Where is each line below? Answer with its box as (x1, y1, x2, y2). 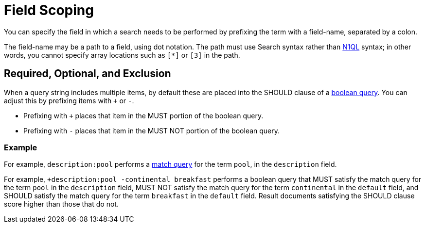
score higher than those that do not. (4, 200, 119, 209)
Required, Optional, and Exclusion (4, 67, 171, 80)
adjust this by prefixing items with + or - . (4, 96, 134, 105)
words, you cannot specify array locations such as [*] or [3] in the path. (4, 50, 240, 59)
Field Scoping (4, 2, 94, 18)
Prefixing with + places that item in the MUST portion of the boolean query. (23, 111, 264, 120)
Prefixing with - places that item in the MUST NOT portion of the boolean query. (23, 126, 280, 135)
